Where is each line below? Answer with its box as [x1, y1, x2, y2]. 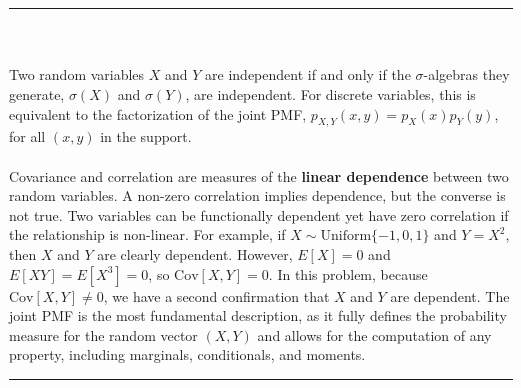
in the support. [100, 126, 192, 147]
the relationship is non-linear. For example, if [9, 224, 286, 245]
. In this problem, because [268, 263, 428, 284]
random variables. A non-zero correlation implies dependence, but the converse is [9, 185, 506, 206]
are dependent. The [390, 285, 510, 306]
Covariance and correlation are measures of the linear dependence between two [9, 165, 509, 186]
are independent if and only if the [205, 64, 411, 85]
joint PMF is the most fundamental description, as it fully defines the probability [9, 305, 507, 326]
